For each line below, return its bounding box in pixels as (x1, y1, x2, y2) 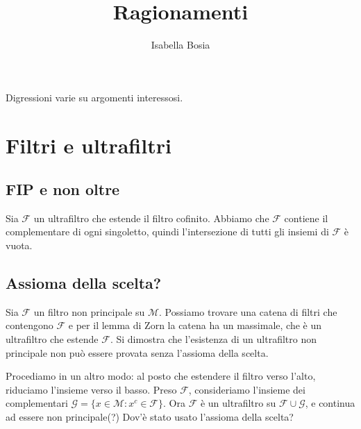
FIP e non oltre (6, 178, 120, 200)
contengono (6, 318, 53, 333)
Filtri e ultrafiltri (6, 131, 171, 159)
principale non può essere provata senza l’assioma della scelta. (6, 345, 269, 360)
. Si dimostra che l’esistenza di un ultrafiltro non (110, 332, 317, 346)
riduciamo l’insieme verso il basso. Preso (6, 382, 177, 396)
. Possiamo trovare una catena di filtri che (159, 304, 337, 319)
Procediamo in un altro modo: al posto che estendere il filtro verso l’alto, (6, 369, 316, 383)
